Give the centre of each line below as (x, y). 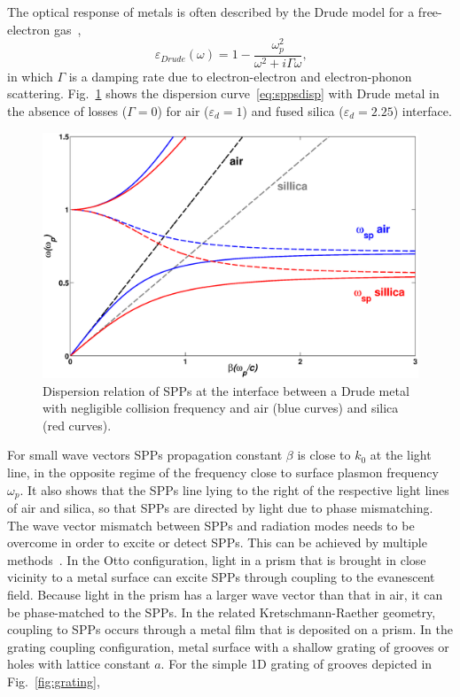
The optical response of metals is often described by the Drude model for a (211, 12)
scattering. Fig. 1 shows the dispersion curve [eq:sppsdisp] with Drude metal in (223, 93)
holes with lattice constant (79, 664)
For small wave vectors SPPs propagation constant (145, 455)
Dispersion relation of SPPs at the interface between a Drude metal (226, 390)
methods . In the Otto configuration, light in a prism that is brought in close (217, 559)
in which (30, 76)
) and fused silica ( (293, 110)
